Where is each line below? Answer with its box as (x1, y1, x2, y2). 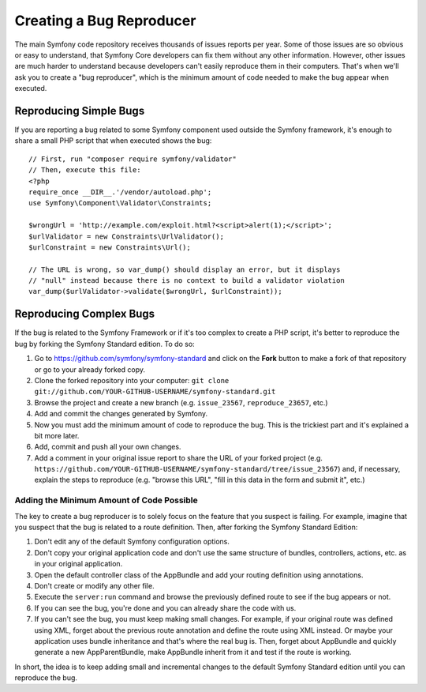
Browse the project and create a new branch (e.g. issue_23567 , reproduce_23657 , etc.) (34, 397, 328, 407)
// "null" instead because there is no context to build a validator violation (28, 276, 345, 285)
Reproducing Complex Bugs (14, 307, 155, 321)
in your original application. (34, 559, 123, 569)
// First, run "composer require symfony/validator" (28, 154, 237, 164)
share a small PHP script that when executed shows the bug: (14, 136, 212, 145)
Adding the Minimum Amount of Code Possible (14, 495, 198, 506)
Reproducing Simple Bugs (14, 103, 145, 118)
